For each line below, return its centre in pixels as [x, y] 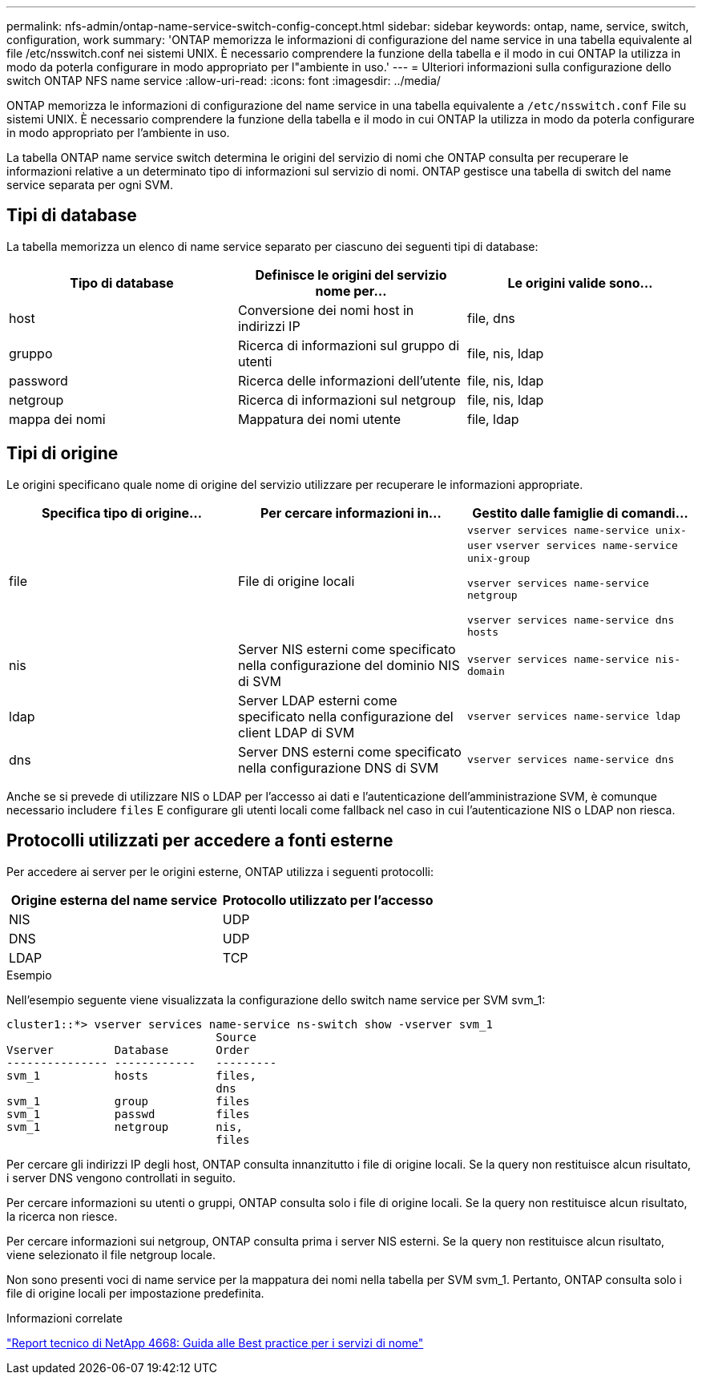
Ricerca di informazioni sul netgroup [347, 400]
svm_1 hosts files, [131, 1075]
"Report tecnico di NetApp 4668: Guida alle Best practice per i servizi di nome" [215, 1343]
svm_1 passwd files [128, 1114]
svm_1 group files [128, 1101]
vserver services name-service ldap [574, 717]
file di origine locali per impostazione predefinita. [135, 1293]
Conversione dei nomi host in [326, 310]
